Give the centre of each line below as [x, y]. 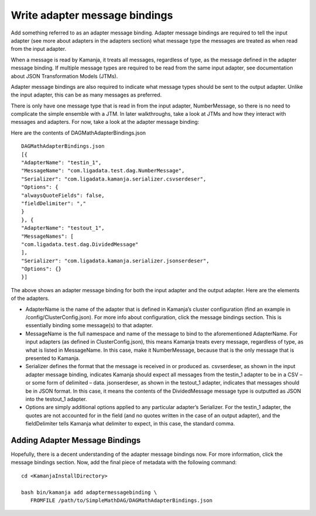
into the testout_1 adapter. [56, 399]
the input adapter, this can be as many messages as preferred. [86, 95]
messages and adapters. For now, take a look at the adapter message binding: [105, 122]
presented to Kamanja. [53, 358]
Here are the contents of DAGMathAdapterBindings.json [78, 133]
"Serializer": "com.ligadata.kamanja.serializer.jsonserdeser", [116, 261]
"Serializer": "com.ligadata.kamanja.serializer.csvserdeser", [114, 179]
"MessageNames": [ [48, 236]
